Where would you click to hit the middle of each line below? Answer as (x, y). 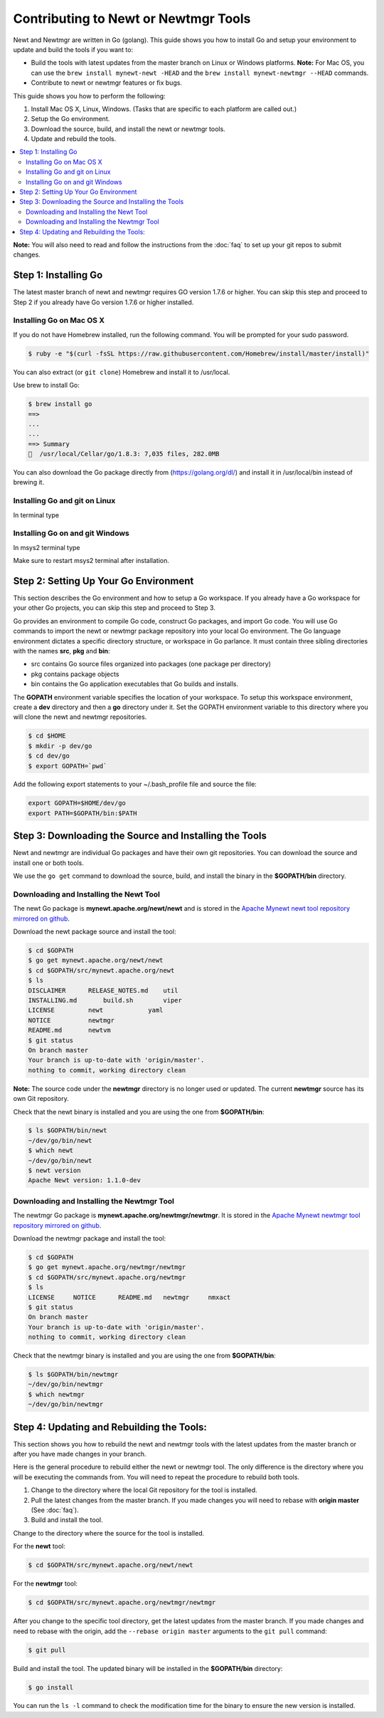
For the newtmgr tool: (46, 1584)
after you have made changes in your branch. (80, 1454)
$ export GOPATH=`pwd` (68, 766)
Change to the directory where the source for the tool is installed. (109, 1533)
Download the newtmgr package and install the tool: (90, 1238)
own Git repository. (41, 1099)
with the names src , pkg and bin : (62, 651)
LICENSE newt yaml (96, 1010)
